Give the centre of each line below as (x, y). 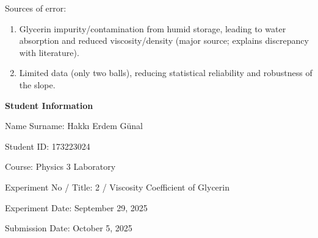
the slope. (37, 84)
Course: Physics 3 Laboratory (60, 166)
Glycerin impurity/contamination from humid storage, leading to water (153, 28)
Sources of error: (36, 8)
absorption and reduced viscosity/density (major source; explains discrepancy (164, 40)
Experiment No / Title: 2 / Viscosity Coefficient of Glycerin (117, 187)
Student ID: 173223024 (48, 146)
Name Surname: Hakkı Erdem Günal (74, 126)
